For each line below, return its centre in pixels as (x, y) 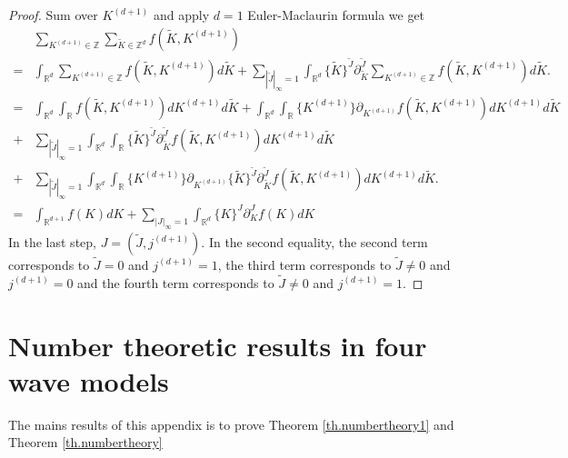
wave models (89, 380)
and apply (181, 15)
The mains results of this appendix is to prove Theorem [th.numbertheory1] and (231, 424)
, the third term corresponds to (304, 264)
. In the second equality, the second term (314, 241)
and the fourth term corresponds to (176, 282)
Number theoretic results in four (218, 345)
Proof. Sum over (53, 15)
